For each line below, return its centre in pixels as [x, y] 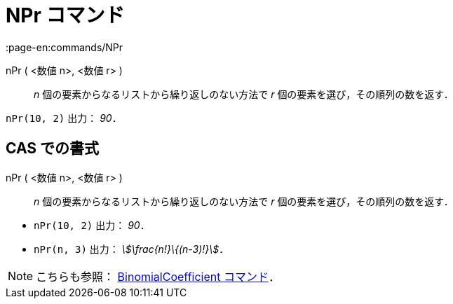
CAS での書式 [53, 148]
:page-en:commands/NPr [65, 47]
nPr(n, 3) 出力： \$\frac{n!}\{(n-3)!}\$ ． [131, 249]
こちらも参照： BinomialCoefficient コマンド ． [158, 276]
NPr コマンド [65, 15]
